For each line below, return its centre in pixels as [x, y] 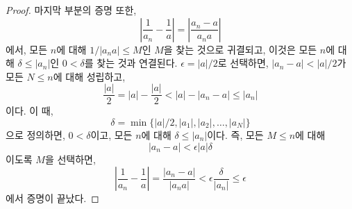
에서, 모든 [27, 49]
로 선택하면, [243, 63]
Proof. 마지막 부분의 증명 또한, [71, 10]
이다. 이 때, [30, 111]
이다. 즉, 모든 [235, 135]
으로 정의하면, [35, 135]
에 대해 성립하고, [89, 76]
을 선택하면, [70, 159]
